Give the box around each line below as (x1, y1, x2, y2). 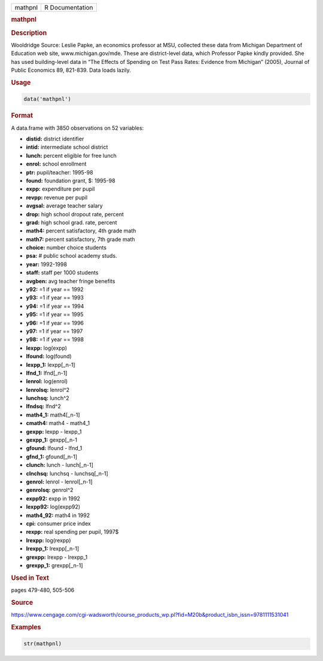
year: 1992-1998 (26, 261, 67, 268)
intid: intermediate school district (26, 143, 108, 151)
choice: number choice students (26, 244, 107, 251)
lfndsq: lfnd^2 (26, 403, 61, 410)
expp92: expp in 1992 (26, 495, 81, 502)
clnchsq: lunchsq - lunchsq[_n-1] (26, 470, 109, 477)
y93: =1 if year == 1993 (26, 294, 84, 301)
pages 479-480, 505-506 (11, 586, 75, 593)
